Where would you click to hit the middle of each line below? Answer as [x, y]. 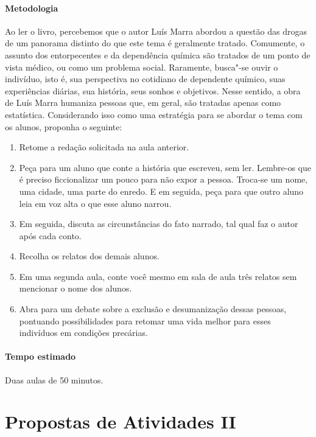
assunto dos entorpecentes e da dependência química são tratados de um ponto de [158, 54]
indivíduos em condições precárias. [83, 333]
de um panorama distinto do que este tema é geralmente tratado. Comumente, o [155, 43]
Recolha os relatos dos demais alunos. [89, 256]
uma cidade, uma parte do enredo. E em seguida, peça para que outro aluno [161, 191]
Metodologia [32, 8]
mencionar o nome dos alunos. [75, 288]
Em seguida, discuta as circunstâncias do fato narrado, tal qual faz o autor [159, 224]
